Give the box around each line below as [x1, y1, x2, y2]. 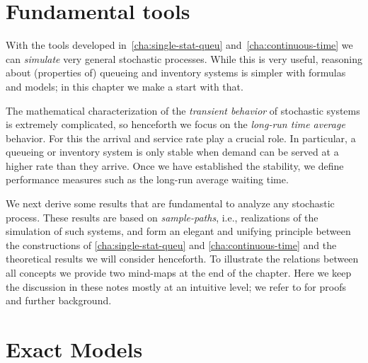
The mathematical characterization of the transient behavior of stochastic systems [6, 103, 360, 117]
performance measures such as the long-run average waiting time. [6, 172, 289, 187]
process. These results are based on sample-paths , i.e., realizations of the [6, 209, 318, 224]
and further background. [6, 293, 112, 308]
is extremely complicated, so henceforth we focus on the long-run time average [6, 117, 345, 132]
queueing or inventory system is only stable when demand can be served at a [6, 144, 339, 159]
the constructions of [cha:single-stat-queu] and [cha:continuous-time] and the [6, 237, 337, 252]
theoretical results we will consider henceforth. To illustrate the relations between [6, 251, 359, 266]
